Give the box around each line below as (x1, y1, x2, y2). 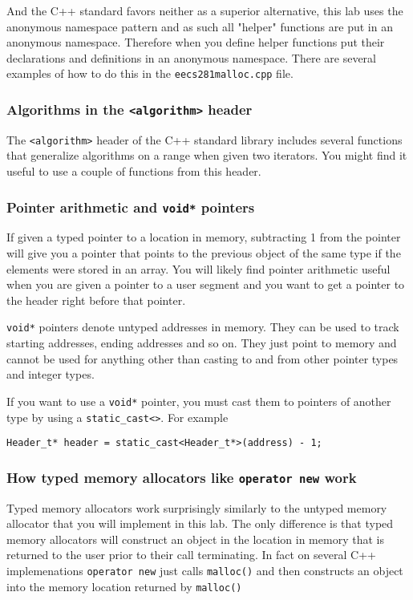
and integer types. (6, 366, 95, 383)
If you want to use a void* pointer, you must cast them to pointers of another (6, 392, 391, 409)
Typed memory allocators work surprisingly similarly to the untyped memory (6, 499, 387, 516)
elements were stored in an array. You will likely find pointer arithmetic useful (6, 260, 391, 277)
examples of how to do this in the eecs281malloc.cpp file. (6, 65, 294, 82)
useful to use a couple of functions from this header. (6, 163, 261, 180)
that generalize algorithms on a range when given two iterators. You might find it (6, 147, 407, 164)
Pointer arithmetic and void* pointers (6, 197, 255, 217)
